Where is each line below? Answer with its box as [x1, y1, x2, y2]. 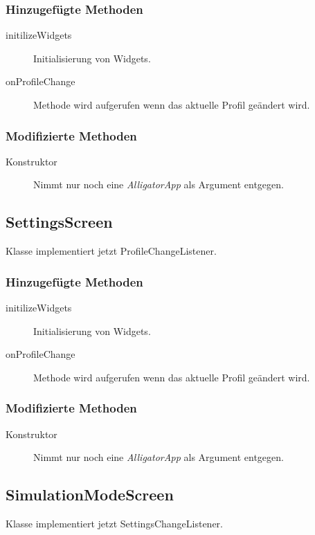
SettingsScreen [6, 211, 113, 233]
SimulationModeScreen [6, 484, 174, 505]
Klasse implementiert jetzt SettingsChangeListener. [6, 516, 224, 530]
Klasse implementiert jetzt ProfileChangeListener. [6, 244, 217, 258]
